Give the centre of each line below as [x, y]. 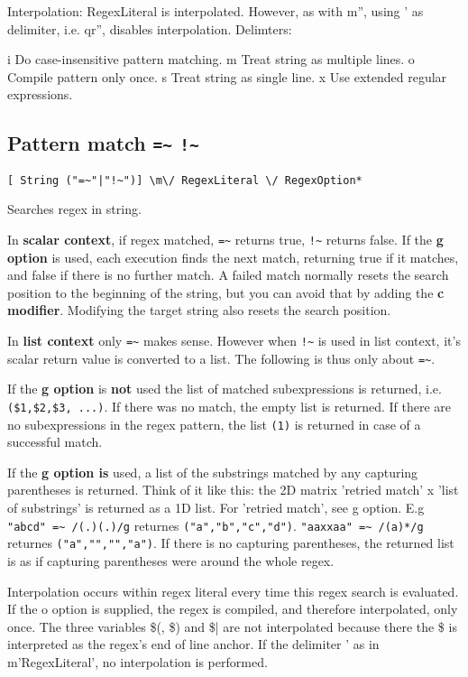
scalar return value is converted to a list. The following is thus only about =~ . [221, 358]
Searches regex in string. [74, 209]
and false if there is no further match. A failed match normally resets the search [228, 275]
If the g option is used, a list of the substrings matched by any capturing [213, 472]
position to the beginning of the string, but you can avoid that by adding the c [226, 292]
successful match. [55, 442]
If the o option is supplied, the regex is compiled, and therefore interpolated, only [233, 609]
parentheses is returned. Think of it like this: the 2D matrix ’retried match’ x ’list [233, 490]
